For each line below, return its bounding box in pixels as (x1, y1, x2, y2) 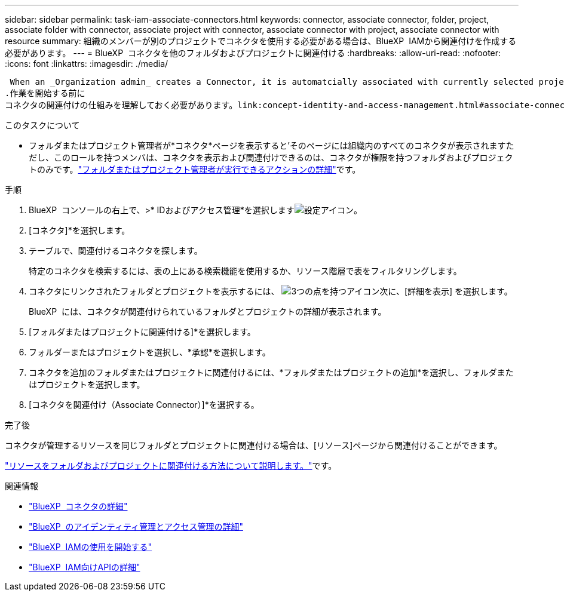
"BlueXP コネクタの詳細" (29, 501, 128, 511)
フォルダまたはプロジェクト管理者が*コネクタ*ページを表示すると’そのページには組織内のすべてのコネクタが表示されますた (29, 140, 514, 150)
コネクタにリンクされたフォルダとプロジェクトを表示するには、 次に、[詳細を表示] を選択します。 (29, 286, 513, 296)
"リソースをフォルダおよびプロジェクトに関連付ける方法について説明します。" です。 (5, 460, 337, 471)
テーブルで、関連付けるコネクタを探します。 (29, 245, 203, 256)
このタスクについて (5, 120, 80, 130)
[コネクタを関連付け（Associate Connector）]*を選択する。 (29, 400, 259, 410)
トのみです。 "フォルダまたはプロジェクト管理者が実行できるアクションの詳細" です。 (29, 164, 361, 174)
